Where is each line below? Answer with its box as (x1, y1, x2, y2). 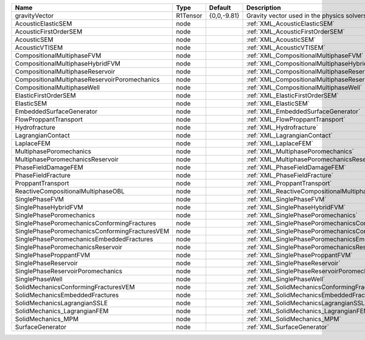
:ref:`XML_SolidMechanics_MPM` (246, 315, 342, 323)
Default (209, 4, 231, 12)
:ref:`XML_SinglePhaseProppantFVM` (246, 251, 353, 259)
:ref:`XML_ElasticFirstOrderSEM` (246, 91, 339, 100)
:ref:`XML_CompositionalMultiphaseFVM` (246, 52, 364, 60)
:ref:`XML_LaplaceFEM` (246, 139, 313, 147)
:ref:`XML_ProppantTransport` (246, 179, 332, 187)
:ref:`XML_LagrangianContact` (246, 131, 333, 139)
